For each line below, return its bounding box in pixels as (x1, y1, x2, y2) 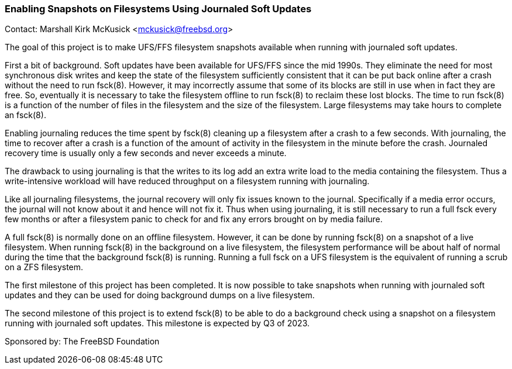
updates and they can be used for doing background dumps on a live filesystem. (5, 290, 315, 301)
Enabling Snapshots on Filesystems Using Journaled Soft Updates (5, 3, 312, 15)
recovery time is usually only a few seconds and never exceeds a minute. (5, 148, 287, 158)
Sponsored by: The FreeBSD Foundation (5, 336, 160, 347)
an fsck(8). (5, 110, 46, 120)
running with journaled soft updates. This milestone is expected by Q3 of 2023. (5, 318, 310, 329)
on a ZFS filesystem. (5, 262, 84, 273)
